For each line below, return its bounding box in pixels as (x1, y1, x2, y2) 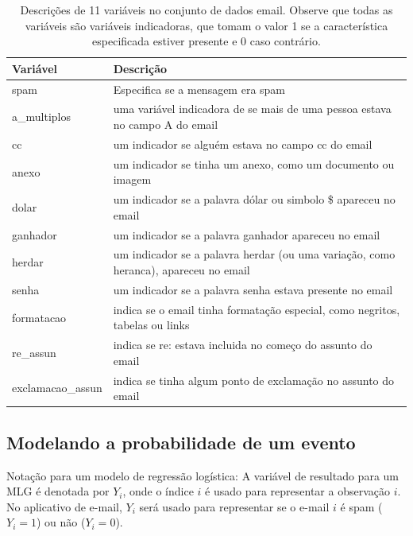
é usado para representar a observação (205, 483, 391, 499)
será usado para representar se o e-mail (139, 498, 330, 515)
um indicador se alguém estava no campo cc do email (113, 135, 372, 152)
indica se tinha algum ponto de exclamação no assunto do (113, 371, 395, 388)
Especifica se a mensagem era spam (113, 80, 286, 97)
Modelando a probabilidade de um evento (6, 429, 356, 454)
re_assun (12, 344, 56, 360)
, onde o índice (122, 483, 194, 499)
